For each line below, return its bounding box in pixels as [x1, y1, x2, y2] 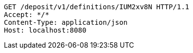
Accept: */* [4, 11, 49, 18]
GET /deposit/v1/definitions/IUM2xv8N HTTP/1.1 [4, 3, 190, 11]
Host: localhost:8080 [4, 26, 86, 34]
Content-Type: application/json [4, 18, 128, 26]
